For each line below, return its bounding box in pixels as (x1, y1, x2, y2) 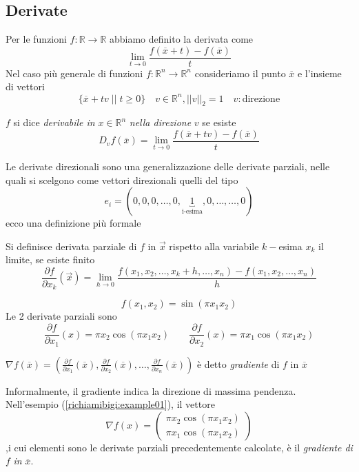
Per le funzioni (6, 32, 67, 46)
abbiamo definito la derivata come (109, 32, 254, 46)
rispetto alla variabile (169, 238, 259, 253)
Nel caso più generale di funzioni (6, 65, 143, 80)
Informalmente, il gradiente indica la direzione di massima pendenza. (6, 383, 296, 398)
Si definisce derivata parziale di (6, 238, 137, 253)
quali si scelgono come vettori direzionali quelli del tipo (6, 172, 238, 187)
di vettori (6, 79, 45, 94)
